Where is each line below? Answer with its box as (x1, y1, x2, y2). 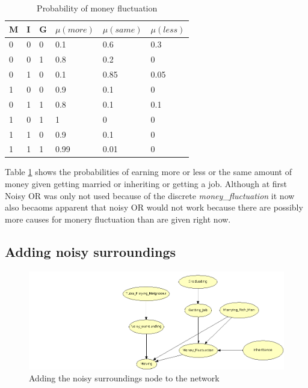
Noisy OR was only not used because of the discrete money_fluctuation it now (5, 189, 295, 202)
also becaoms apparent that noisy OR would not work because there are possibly (5, 201, 303, 214)
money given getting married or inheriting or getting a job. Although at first (5, 177, 287, 190)
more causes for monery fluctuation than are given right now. (5, 212, 231, 225)
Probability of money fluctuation (37, 2, 158, 14)
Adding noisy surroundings (5, 242, 176, 260)
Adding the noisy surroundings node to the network (29, 371, 220, 384)
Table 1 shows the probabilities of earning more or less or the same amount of (5, 165, 292, 178)
